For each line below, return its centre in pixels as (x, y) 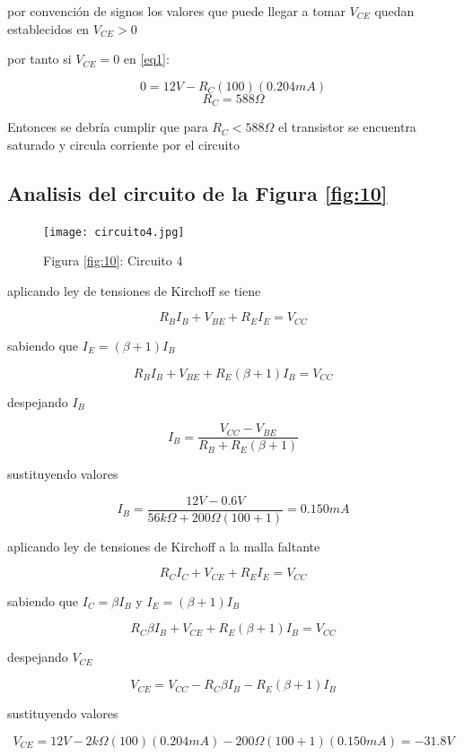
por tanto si (39, 59)
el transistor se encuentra (347, 127)
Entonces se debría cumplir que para (108, 127)
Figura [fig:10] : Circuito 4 (113, 261)
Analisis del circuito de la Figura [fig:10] (197, 192)
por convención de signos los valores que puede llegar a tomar (176, 11)
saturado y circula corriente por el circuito (123, 144)
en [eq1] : (146, 59)
